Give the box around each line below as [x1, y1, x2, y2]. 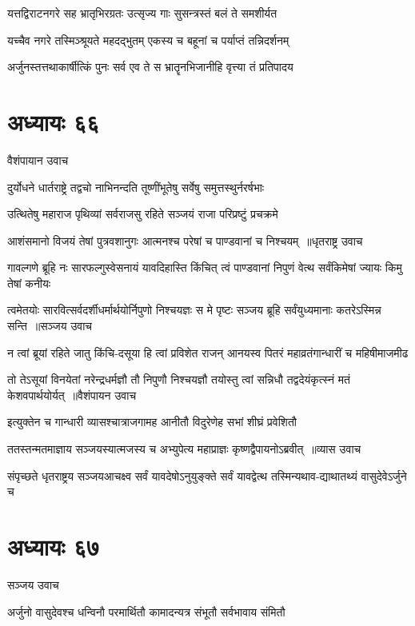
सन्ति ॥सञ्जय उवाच [7, 317, 93, 334]
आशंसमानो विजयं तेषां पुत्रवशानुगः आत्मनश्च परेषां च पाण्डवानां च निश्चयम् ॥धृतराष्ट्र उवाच [7, 232, 363, 249]
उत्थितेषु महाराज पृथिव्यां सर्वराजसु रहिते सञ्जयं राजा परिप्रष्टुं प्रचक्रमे [7, 205, 278, 222]
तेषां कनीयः [7, 274, 51, 291]
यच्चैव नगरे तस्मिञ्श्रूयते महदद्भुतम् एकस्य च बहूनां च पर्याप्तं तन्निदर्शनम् [7, 31, 289, 48]
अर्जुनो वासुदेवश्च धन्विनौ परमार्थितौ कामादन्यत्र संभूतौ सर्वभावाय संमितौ [7, 603, 285, 620]
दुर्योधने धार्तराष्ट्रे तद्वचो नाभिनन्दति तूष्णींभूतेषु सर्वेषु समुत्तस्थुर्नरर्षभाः [7, 178, 265, 195]
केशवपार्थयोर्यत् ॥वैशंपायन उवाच [7, 386, 137, 403]
